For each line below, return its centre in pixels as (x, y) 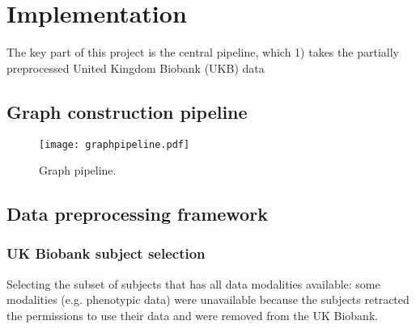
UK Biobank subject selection (106, 253)
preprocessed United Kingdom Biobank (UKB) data (136, 67)
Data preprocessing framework (137, 214)
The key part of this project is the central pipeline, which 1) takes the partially (203, 52)
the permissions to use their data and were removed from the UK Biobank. (193, 315)
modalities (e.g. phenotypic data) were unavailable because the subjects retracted (208, 299)
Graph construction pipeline (127, 111)
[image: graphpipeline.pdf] (115, 144)
